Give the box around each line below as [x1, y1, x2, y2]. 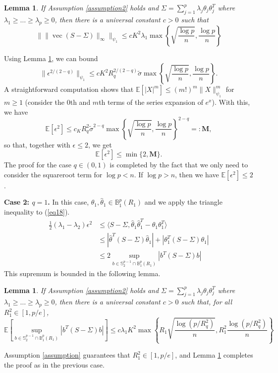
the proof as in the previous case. [4, 360, 105, 370]
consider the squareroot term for [4, 169, 103, 179]
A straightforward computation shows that [4, 84, 134, 94]
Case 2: [4, 197, 30, 207]
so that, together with [4, 139, 70, 149]
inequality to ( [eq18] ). [4, 207, 70, 217]
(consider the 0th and [25, 96, 91, 107]
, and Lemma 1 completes [175, 350, 253, 360]
